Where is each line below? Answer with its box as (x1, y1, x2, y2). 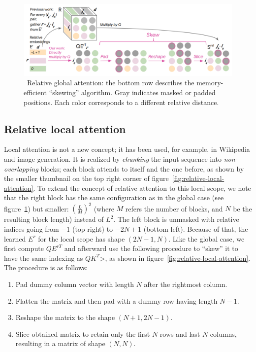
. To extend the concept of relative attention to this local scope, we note (33, 182, 251, 193)
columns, (210, 328, 237, 339)
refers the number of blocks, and (125, 203, 223, 213)
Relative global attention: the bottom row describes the (27, 77, 194, 88)
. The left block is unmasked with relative (113, 214, 239, 224)
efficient (24, 87, 47, 97)
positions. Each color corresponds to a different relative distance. (24, 97, 219, 107)
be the (233, 203, 252, 213)
